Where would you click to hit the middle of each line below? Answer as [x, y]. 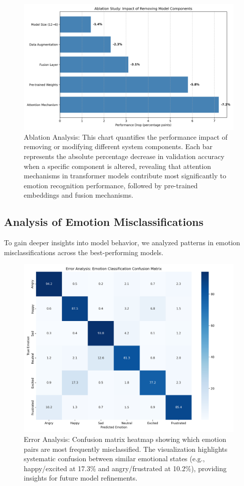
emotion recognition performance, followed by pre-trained [111, 185]
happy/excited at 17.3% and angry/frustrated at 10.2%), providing [125, 468]
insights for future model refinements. [81, 478]
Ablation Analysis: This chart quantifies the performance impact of [126, 136]
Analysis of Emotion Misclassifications [104, 222]
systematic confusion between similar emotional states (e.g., [114, 459]
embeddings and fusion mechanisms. [79, 195]
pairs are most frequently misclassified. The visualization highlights [126, 449]
